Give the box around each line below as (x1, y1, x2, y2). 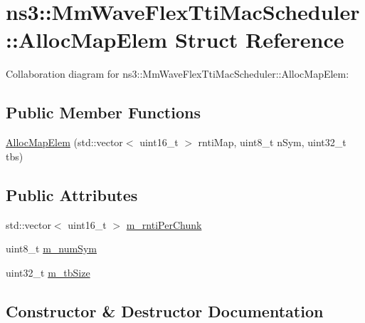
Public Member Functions (6, 101, 201, 123)
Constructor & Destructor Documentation (6, 299, 324, 322)
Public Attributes (6, 183, 138, 205)
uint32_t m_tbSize (6, 265, 90, 280)
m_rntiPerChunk (126, 217, 202, 232)
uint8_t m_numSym (6, 241, 97, 256)
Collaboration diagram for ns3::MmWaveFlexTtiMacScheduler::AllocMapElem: (6, 66, 349, 81)
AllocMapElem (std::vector (6, 135, 123, 150)
